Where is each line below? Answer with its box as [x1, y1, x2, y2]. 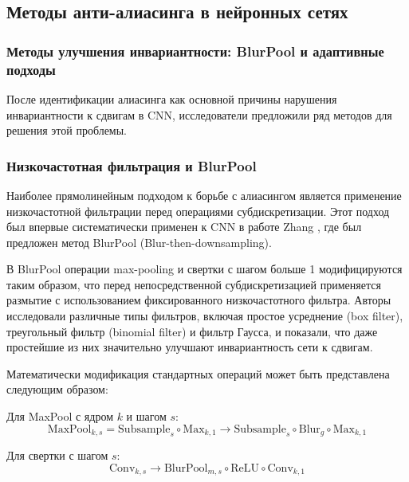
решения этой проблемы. [6, 122, 128, 139]
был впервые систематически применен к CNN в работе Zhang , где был [6, 218, 362, 235]
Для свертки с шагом [6, 447, 108, 464]
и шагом [126, 408, 167, 425]
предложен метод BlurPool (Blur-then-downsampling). [6, 233, 272, 250]
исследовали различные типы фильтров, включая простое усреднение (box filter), [6, 308, 403, 324]
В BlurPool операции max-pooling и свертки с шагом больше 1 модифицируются [6, 261, 403, 277]
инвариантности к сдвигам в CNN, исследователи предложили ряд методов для [6, 106, 392, 123]
